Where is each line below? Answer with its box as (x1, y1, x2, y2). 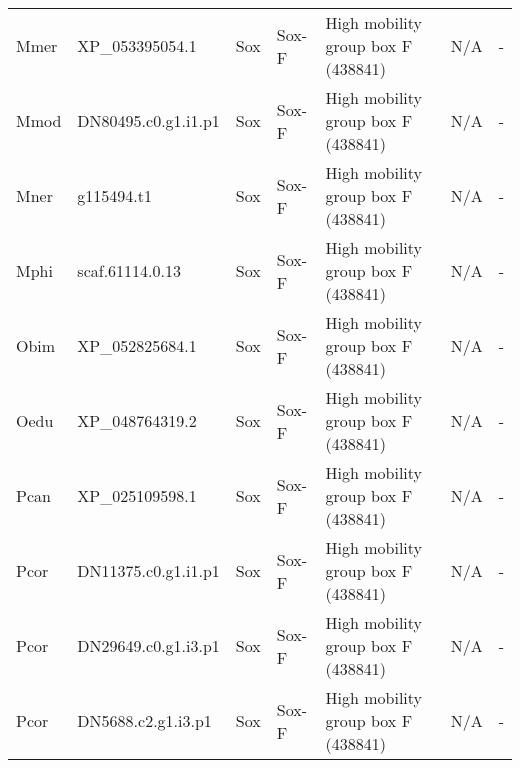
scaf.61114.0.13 (77, 259, 182, 282)
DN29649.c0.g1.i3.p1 (77, 634, 220, 657)
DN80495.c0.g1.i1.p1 (77, 109, 220, 132)
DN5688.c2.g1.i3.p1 (77, 709, 212, 732)
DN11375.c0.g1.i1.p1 (77, 559, 220, 582)
